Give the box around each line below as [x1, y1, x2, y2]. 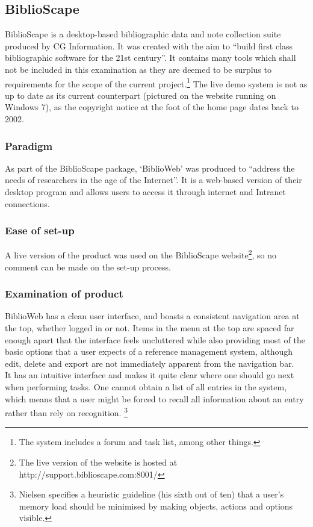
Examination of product [5, 286, 123, 301]
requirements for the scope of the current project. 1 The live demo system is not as [5, 75, 308, 90]
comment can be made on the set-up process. [5, 260, 171, 273]
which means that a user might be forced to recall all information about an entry [5, 392, 304, 405]
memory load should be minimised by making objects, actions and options [19, 499, 293, 512]
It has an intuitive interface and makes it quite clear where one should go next [5, 369, 294, 381]
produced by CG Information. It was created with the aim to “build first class [5, 39, 293, 52]
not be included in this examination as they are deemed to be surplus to [5, 63, 271, 75]
